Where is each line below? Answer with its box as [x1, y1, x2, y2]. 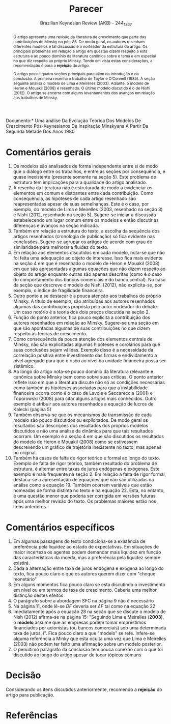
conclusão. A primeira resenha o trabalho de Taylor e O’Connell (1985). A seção [13, 76, 155, 81]
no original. [13, 450, 37, 456]
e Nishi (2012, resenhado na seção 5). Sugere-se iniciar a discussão [13, 212, 157, 218]
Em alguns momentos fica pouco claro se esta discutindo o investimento [13, 582, 166, 588]
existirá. [13, 560, 30, 566]
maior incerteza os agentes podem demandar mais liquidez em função [13, 549, 161, 555]
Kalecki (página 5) [13, 407, 51, 413]
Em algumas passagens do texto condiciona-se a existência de [13, 538, 146, 544]
